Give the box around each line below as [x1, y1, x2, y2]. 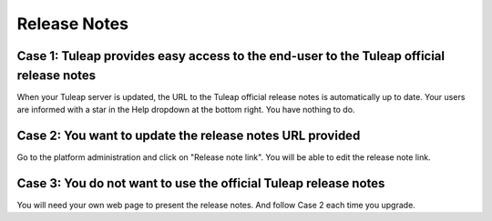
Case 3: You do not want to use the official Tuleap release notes [16, 176, 385, 191]
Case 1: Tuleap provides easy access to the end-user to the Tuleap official [16, 48, 446, 64]
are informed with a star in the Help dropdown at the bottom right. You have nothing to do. [16, 105, 355, 116]
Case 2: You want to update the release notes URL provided [16, 127, 361, 143]
